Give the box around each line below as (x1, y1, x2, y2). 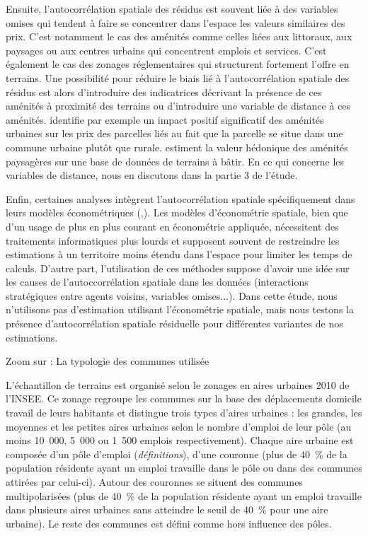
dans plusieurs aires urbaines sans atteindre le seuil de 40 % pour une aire (6, 502, 328, 517)
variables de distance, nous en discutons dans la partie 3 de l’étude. (6, 168, 298, 182)
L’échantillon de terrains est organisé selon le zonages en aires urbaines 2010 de (6, 377, 350, 392)
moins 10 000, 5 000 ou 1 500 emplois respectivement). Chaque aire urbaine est (6, 433, 354, 448)
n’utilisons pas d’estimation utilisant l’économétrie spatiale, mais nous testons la (6, 302, 354, 317)
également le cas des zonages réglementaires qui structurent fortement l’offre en (6, 57, 350, 71)
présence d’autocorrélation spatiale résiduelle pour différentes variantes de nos (6, 316, 343, 331)
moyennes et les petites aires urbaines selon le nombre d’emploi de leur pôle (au (6, 419, 352, 433)
